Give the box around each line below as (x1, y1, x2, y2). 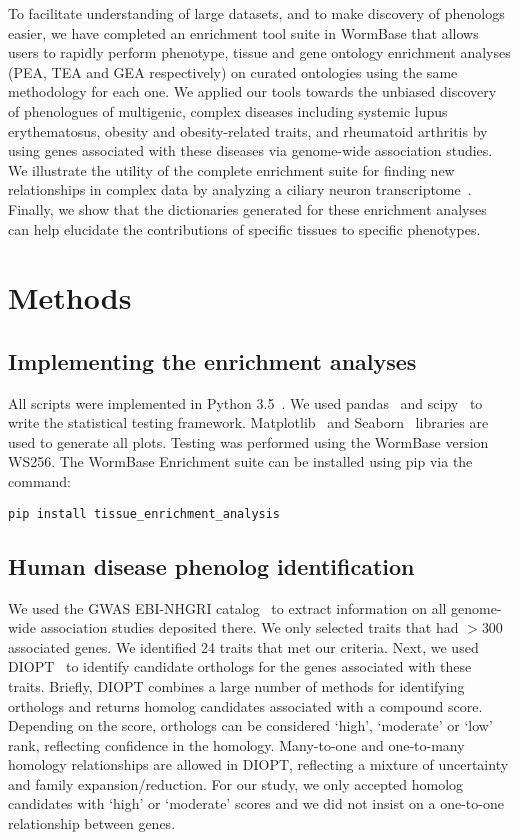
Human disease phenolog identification (8, 550, 415, 581)
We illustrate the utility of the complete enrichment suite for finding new (8, 159, 455, 180)
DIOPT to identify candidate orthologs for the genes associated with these (8, 656, 472, 677)
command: (8, 471, 71, 492)
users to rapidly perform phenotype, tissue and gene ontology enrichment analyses (8, 42, 511, 63)
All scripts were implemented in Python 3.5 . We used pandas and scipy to (8, 392, 483, 413)
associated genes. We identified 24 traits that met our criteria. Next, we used (8, 636, 479, 657)
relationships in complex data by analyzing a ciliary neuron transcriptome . (8, 179, 472, 200)
